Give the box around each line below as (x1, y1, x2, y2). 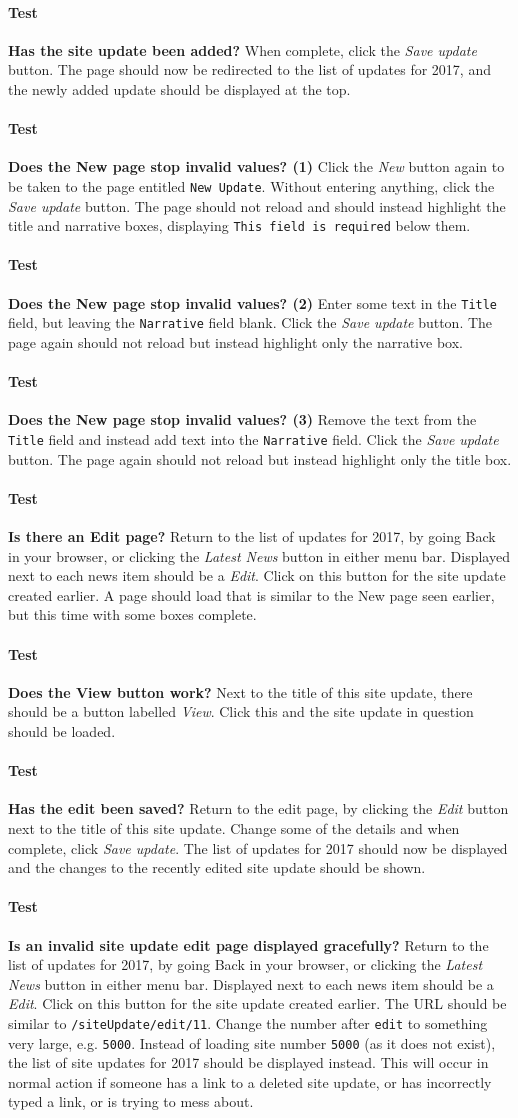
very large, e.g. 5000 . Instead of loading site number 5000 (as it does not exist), (8, 1032, 496, 1053)
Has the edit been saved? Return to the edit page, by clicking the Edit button (8, 798, 509, 819)
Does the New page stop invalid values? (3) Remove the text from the (8, 409, 477, 430)
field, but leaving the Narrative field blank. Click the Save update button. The (8, 312, 493, 333)
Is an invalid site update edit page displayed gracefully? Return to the (8, 934, 489, 955)
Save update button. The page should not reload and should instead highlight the (8, 195, 506, 216)
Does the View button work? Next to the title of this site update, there (8, 681, 473, 702)
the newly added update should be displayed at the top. (8, 78, 351, 99)
